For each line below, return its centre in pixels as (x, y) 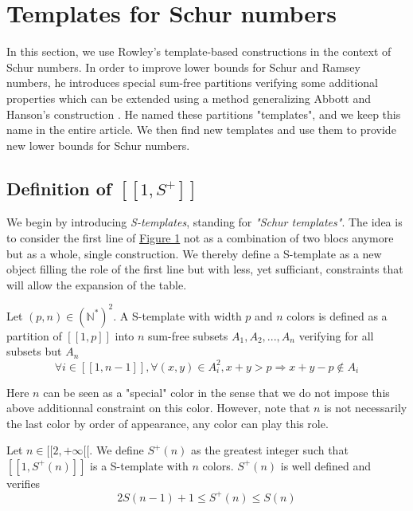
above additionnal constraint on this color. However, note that (158, 408)
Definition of (59, 188)
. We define (117, 450)
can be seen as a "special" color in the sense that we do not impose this (216, 392)
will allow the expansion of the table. (97, 284)
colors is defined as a (337, 315)
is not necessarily (366, 408)
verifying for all (336, 335)
